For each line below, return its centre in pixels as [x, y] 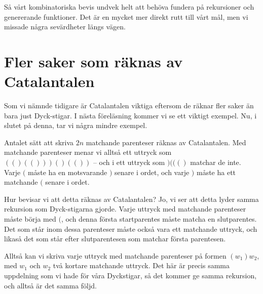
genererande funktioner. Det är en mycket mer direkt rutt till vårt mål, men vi [126, 16]
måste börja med [30, 219]
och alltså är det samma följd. [50, 285]
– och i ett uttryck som [129, 162]
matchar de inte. [216, 162]
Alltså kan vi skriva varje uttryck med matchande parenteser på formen [115, 255]
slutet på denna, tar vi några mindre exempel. [76, 125]
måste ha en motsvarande [68, 172]
